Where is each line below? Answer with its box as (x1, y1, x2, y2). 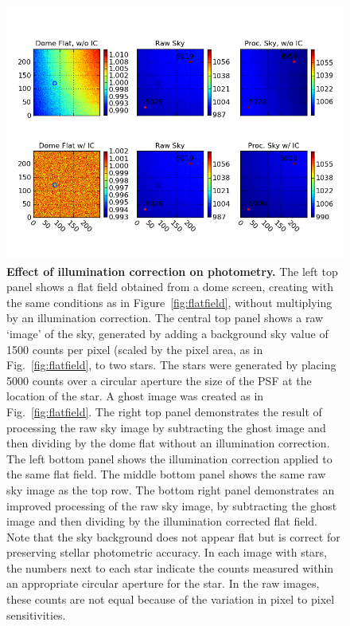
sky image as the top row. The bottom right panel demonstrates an (6, 481, 335, 498)
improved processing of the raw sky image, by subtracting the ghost (6, 497, 337, 514)
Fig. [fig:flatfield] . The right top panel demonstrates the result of (6, 403, 322, 419)
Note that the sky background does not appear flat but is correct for (6, 528, 340, 545)
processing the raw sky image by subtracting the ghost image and (6, 419, 326, 435)
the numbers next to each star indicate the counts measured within (6, 559, 334, 576)
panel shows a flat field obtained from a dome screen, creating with (6, 278, 333, 295)
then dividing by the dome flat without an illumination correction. (6, 435, 330, 451)
